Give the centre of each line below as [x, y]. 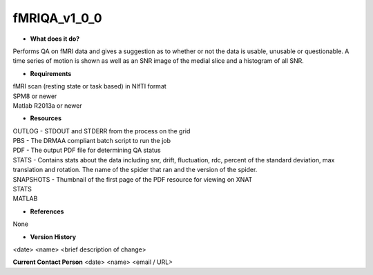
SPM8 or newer [35, 96]
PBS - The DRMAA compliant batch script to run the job [92, 141]
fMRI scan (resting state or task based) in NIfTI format [90, 86]
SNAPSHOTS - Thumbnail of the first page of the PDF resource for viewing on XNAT [133, 179]
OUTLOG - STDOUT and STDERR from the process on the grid [102, 131]
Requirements [51, 73]
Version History [53, 237]
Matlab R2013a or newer [47, 105]
